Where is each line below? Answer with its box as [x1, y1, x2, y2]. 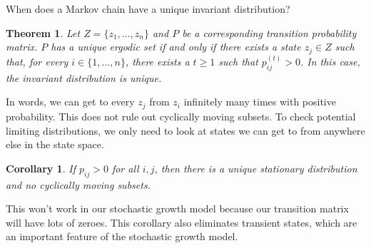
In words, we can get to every [6, 94, 135, 109]
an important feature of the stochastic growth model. [6, 229, 238, 244]
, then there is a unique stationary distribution [154, 160, 357, 175]
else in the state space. [6, 137, 104, 152]
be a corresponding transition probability [182, 25, 357, 40]
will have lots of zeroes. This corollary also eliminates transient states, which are [6, 215, 357, 229]
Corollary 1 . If [6, 160, 76, 175]
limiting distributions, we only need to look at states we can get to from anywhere [6, 123, 365, 138]
